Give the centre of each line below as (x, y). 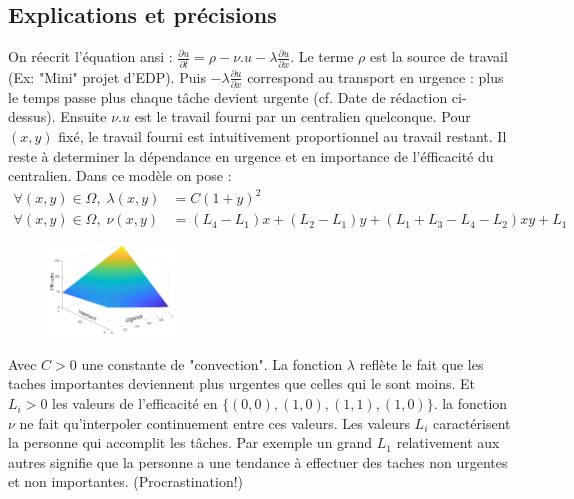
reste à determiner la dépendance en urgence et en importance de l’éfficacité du (251, 155)
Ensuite (83, 116)
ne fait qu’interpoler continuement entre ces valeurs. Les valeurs (214, 422)
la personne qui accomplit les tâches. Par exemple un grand (190, 442)
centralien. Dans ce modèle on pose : (120, 175)
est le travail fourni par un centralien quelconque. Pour (302, 116)
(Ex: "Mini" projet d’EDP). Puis (107, 76)
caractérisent (471, 422)
